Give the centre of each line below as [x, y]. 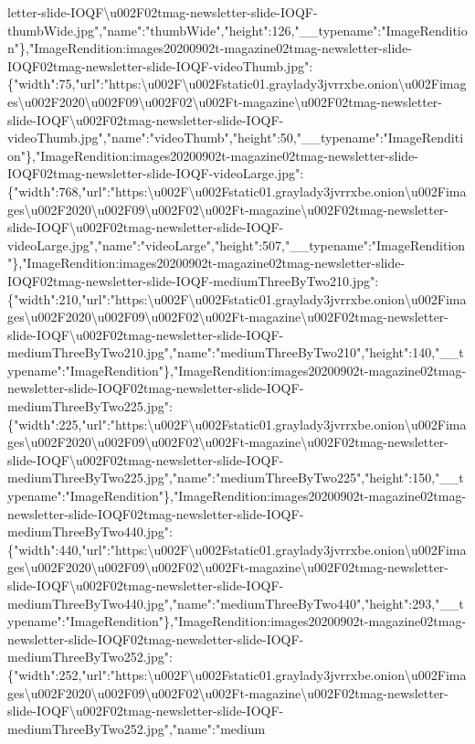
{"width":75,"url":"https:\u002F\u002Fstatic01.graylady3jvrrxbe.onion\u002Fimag [237, 84]
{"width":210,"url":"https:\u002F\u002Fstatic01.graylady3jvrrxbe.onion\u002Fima [237, 298]
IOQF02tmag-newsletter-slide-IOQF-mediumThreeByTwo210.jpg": [193, 280]
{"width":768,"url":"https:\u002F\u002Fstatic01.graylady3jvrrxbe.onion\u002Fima [237, 191]
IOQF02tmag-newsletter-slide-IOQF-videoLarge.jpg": [156, 173]
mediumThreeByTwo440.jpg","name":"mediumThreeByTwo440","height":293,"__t [236, 603]
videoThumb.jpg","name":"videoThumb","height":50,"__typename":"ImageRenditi [236, 138]
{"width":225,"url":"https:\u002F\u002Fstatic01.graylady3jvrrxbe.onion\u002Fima [237, 424]
